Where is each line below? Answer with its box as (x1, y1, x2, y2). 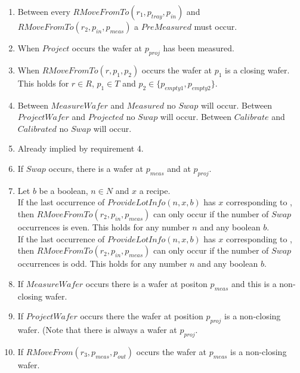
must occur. (194, 20, 237, 32)
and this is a (231, 277, 277, 289)
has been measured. (163, 42, 234, 54)
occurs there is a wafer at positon (85, 277, 208, 289)
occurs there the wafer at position (80, 310, 203, 322)
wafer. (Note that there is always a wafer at (17, 323, 177, 335)
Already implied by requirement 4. (17, 142, 144, 155)
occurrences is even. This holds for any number (17, 220, 190, 233)
